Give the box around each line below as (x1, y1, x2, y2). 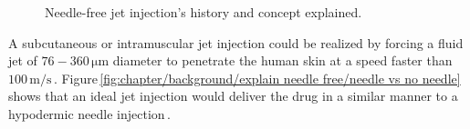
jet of (8, 51, 37, 70)
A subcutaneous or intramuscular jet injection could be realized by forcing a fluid (8, 33, 464, 52)
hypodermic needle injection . (8, 104, 171, 123)
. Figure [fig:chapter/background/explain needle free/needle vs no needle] (53, 68, 461, 87)
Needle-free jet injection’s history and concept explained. (45, 3, 362, 21)
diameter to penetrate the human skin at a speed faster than (112, 51, 453, 70)
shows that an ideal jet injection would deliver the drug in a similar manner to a (8, 86, 458, 105)
